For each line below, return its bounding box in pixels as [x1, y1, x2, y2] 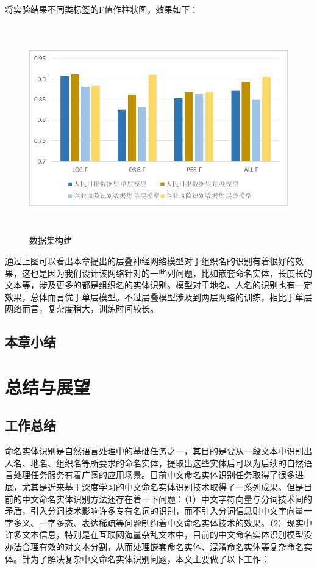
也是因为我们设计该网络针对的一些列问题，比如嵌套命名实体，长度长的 [30, 266, 312, 279]
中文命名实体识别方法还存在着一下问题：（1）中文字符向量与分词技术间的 [21, 492, 312, 505]
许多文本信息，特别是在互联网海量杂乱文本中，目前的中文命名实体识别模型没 [5, 528, 312, 541]
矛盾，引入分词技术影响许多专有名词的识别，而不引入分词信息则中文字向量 [5, 504, 304, 517]
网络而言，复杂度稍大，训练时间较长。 [5, 302, 158, 315]
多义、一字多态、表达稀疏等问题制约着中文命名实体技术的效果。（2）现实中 [13, 516, 312, 529]
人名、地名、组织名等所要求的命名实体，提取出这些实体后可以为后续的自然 [5, 456, 304, 469]
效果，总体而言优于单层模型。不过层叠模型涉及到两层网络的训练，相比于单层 [5, 290, 312, 303]
